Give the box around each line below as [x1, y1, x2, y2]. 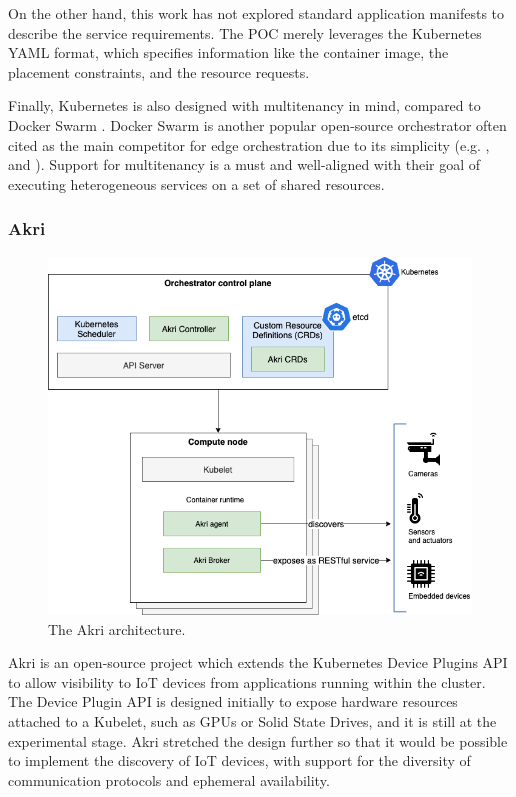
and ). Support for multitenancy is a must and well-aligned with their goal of [8, 154, 481, 175]
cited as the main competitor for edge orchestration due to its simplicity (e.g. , [8, 134, 490, 155]
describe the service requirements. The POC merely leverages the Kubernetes [8, 22, 482, 43]
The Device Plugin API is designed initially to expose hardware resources [8, 691, 458, 712]
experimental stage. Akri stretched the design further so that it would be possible [8, 730, 508, 751]
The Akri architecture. [48, 618, 186, 639]
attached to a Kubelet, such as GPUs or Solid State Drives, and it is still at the [8, 711, 497, 732]
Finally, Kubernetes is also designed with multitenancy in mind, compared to [8, 95, 481, 116]
